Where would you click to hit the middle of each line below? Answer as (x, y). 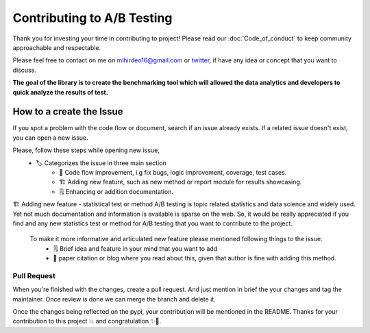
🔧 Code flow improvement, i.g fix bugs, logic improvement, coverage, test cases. (173, 172)
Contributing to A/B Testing (92, 18)
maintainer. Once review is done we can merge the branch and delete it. (114, 299)
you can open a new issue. (50, 138)
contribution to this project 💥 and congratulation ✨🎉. (87, 321)
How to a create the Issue (68, 112)
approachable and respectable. (57, 47)
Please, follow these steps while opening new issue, (86, 150)
